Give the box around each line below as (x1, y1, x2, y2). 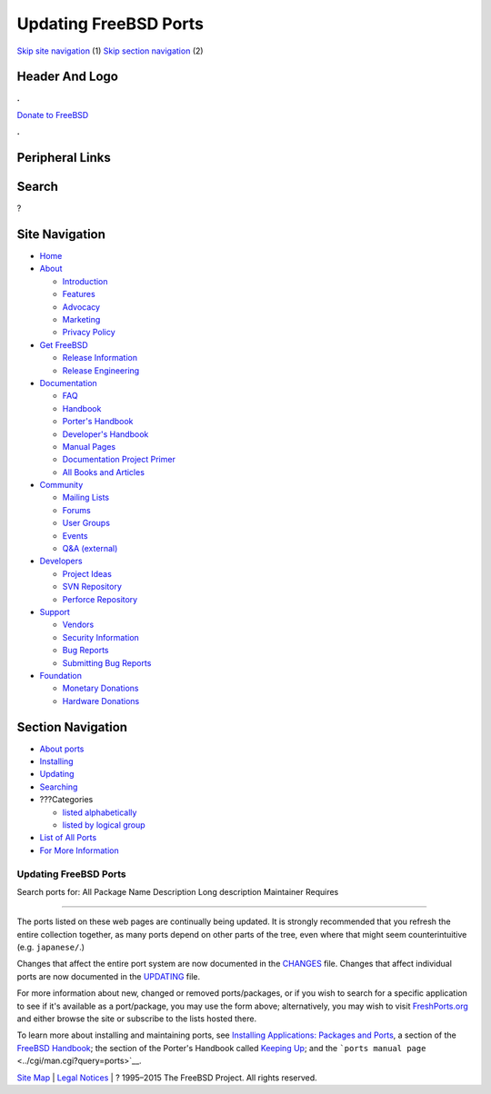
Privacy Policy (62, 327, 115, 338)
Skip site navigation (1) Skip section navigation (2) (16, 45, 204, 56)
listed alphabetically (62, 807, 137, 818)
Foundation (39, 670, 82, 681)
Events (62, 530, 88, 541)
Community (39, 480, 84, 491)
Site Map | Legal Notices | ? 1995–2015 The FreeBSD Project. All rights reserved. (16, 1072, 317, 1083)
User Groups (62, 518, 111, 529)
